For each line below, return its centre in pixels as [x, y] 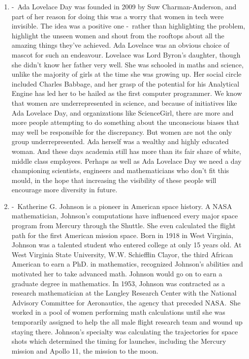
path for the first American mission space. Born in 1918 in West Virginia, [123, 235]
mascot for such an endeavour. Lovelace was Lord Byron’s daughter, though [126, 54]
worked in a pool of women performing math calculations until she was [118, 312]
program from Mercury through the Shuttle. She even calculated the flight [124, 225]
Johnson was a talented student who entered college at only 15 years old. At [126, 245]
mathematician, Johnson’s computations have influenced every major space [125, 216]
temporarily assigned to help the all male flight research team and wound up [127, 322]
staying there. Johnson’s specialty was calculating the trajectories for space [125, 331]
